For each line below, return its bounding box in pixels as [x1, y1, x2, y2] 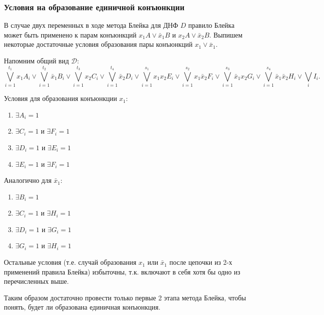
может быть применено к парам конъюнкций [4, 29, 137, 39]
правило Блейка [188, 20, 234, 30]
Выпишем [213, 29, 243, 39]
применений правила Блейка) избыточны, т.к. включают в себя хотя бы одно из [4, 266, 240, 276]
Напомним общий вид [4, 56, 69, 65]
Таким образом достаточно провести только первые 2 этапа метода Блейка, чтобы [4, 292, 246, 302]
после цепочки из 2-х [169, 257, 233, 267]
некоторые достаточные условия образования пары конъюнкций [4, 39, 193, 49]
